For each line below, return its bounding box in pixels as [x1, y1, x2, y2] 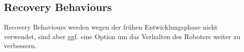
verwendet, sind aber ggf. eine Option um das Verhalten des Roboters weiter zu [4, 31, 241, 41]
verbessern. [4, 41, 37, 51]
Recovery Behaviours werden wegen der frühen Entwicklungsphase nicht [4, 22, 218, 32]
